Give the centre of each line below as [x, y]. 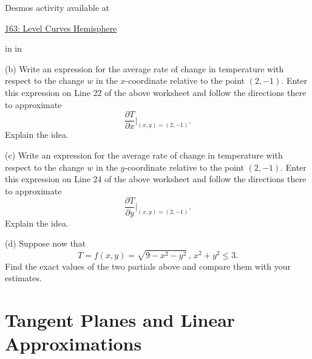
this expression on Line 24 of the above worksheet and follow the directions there [156, 179]
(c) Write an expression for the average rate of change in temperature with [144, 155]
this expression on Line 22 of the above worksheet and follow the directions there [156, 92]
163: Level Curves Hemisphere [61, 28]
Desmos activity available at [57, 7]
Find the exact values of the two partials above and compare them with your [148, 266]
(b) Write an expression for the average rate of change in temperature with [144, 68]
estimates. [23, 278]
